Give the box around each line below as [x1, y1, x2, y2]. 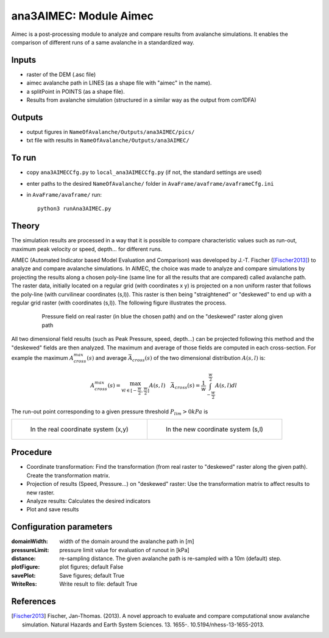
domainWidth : [11, 538, 49, 545]
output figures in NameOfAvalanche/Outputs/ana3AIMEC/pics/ [26, 128, 195, 135]
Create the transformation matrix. [26, 472, 110, 479]
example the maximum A [11, 354, 74, 362]
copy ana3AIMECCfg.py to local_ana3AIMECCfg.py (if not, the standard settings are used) [26, 169, 262, 176]
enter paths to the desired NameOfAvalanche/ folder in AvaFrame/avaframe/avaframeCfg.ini [26, 180, 274, 187]
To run [11, 153, 37, 163]
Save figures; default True [59, 572, 125, 579]
